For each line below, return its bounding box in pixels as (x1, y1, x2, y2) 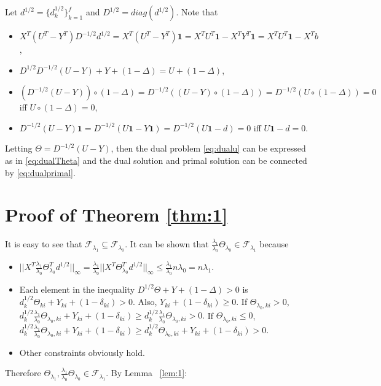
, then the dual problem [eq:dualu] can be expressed (111, 142, 306, 155)
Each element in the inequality (19, 282, 135, 295)
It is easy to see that (5, 237, 82, 250)
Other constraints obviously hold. (19, 345, 145, 358)
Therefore (5, 366, 41, 379)
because (259, 237, 289, 250)
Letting (5, 142, 33, 155)
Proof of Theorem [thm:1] (5, 202, 228, 227)
